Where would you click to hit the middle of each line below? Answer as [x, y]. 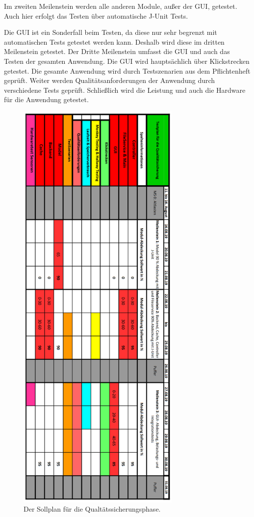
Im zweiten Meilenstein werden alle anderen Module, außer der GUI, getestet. [121, 6]
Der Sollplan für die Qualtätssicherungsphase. [92, 509]
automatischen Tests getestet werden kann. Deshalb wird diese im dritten [114, 41]
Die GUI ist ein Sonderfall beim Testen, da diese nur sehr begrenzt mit [111, 32]
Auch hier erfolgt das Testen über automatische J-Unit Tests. [96, 15]
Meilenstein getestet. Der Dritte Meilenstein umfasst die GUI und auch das [117, 51]
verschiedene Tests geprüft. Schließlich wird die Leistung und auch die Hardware [125, 90]
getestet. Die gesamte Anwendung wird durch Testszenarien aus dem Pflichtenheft [127, 70]
